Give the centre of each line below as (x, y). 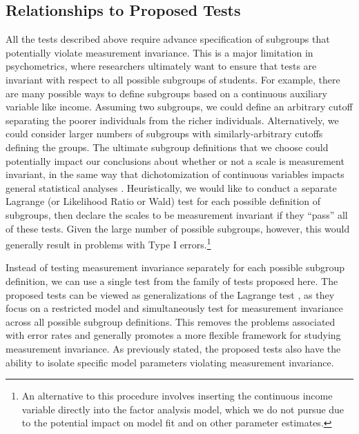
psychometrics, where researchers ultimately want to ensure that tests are (161, 66)
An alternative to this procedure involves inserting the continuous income (177, 396)
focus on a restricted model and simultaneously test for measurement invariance (174, 308)
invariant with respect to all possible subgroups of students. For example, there (173, 79)
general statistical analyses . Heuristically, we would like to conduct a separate (171, 187)
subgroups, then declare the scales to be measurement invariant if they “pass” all (177, 214)
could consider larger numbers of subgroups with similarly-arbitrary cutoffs (164, 134)
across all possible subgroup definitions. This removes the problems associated (171, 321)
